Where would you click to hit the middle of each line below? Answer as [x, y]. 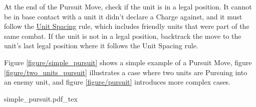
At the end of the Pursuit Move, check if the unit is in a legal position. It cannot [128, 6]
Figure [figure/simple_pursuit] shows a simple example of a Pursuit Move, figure [128, 62]
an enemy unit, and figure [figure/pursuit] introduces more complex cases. [117, 82]
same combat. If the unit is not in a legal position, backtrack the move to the [123, 36]
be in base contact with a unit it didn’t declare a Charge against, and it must [123, 16]
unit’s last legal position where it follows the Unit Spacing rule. [101, 46]
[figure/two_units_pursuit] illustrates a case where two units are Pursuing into [126, 72]
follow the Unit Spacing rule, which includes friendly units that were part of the [127, 26]
